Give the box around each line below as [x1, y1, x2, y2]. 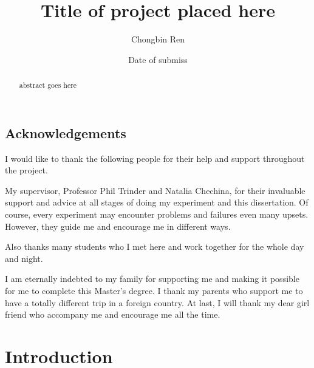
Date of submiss [128, 53, 188, 65]
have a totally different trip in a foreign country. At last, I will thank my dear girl [5, 296, 310, 309]
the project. [5, 164, 48, 176]
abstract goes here [19, 80, 77, 90]
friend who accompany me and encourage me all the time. [5, 308, 220, 321]
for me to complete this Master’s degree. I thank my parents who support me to [5, 284, 303, 296]
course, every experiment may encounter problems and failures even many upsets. [5, 207, 309, 220]
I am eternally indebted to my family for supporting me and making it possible [5, 272, 299, 285]
